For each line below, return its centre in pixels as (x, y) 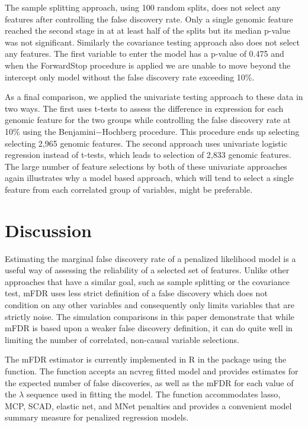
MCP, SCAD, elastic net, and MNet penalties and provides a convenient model (148, 405)
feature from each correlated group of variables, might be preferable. (129, 189)
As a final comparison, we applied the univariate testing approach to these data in (154, 97)
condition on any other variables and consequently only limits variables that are (150, 305)
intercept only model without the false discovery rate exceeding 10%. (130, 77)
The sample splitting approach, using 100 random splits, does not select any (143, 7)
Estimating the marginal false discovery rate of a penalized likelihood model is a (150, 258)
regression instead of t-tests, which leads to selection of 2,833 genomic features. (148, 155)
